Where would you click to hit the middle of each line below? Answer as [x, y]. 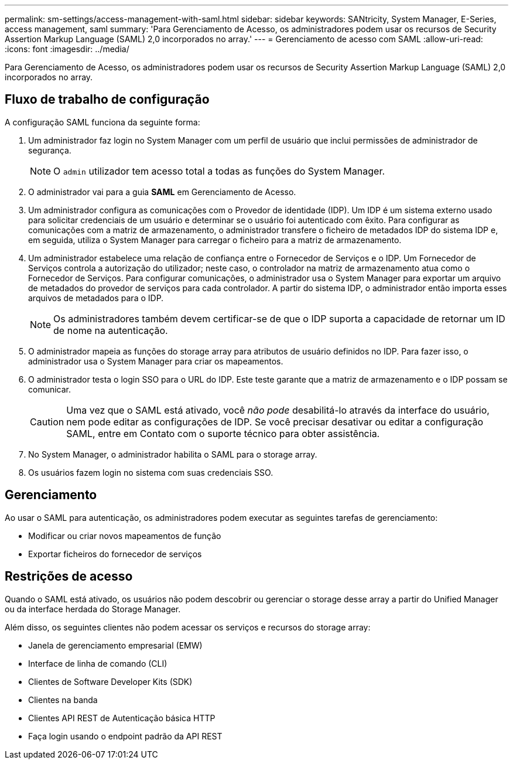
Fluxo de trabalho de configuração [107, 100]
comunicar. [50, 389]
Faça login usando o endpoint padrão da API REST [125, 736]
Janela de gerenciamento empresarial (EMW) [115, 645]
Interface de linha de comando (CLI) [98, 663]
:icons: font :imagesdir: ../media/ [67, 49]
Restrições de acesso [69, 577]
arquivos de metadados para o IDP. [96, 298]
